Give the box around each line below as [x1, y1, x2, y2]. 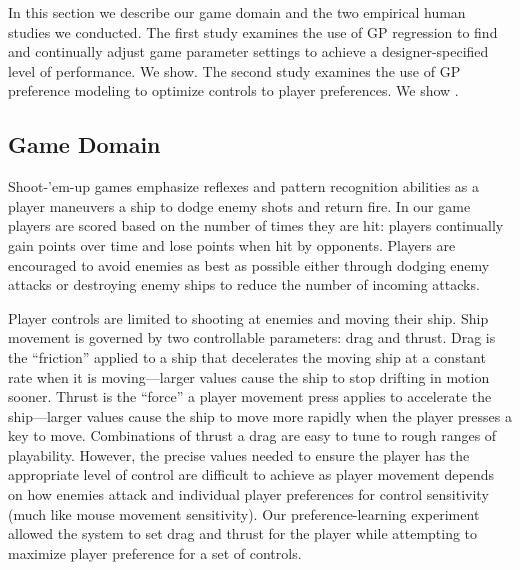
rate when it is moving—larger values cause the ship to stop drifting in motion [8, 366, 490, 387]
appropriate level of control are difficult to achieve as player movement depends [8, 464, 495, 485]
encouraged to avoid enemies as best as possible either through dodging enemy [8, 254, 490, 275]
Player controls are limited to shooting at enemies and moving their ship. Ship [8, 307, 489, 328]
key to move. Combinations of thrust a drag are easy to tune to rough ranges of [8, 425, 497, 446]
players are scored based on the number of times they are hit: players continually [8, 215, 504, 236]
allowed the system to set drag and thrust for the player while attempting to [8, 523, 478, 544]
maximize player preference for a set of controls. [8, 542, 302, 563]
